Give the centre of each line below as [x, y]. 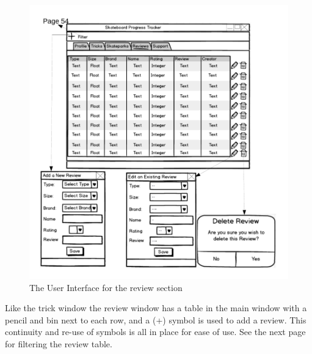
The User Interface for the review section [106, 287]
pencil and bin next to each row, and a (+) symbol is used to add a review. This [156, 319]
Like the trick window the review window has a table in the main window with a [156, 308]
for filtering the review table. [59, 344]
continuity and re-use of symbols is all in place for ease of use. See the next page [155, 332]
